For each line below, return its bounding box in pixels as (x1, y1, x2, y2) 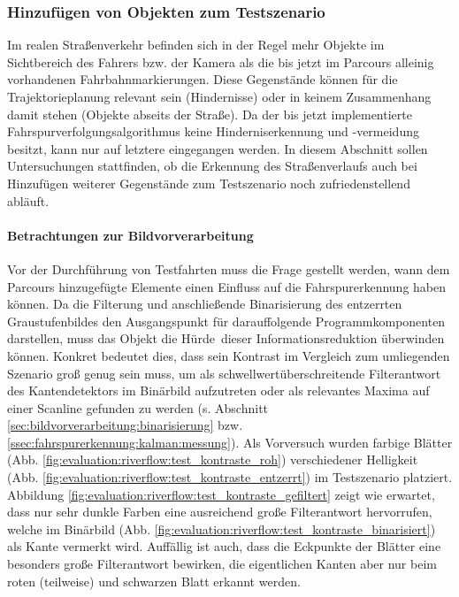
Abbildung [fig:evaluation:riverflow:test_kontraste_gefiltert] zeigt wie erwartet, (7, 485, 435, 503)
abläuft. (7, 191, 50, 210)
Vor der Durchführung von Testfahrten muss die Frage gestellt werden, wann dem (7, 259, 450, 278)
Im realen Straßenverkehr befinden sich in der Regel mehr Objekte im (7, 35, 385, 54)
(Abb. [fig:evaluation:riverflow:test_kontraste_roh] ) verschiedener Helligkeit (7, 450, 418, 469)
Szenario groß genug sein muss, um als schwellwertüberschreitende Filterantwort (7, 364, 441, 382)
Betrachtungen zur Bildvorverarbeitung (7, 226, 254, 244)
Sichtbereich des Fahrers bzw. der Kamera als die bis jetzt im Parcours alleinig (7, 52, 434, 71)
